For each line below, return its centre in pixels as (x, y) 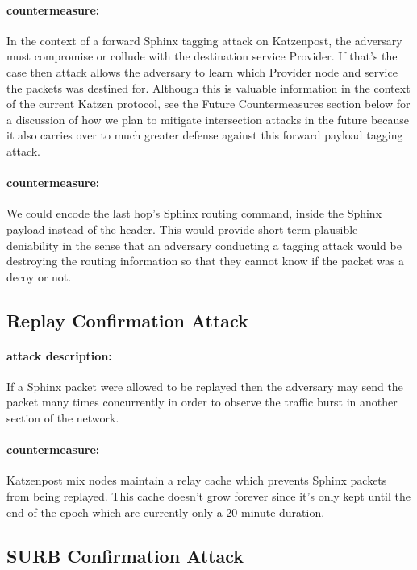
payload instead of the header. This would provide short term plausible (182, 229)
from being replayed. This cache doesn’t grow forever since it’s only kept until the (208, 496)
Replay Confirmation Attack (127, 320)
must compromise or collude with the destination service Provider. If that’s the (202, 56)
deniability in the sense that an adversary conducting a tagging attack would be (204, 245)
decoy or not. (39, 276)
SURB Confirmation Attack (125, 555)
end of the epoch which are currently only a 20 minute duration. (166, 512)
